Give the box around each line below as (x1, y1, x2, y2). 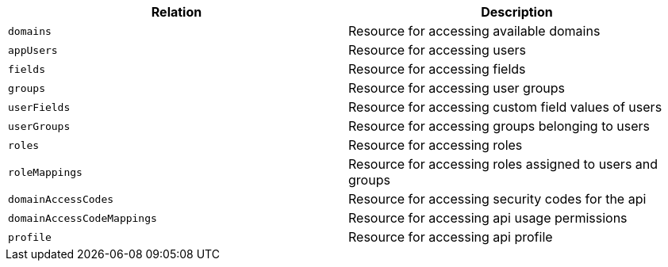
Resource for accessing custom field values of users (348, 99, 662, 115)
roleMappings (8, 166, 83, 178)
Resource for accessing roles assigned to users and (348, 156, 658, 172)
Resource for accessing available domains (348, 23, 601, 39)
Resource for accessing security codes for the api (348, 191, 647, 207)
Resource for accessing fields (348, 61, 526, 77)
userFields (8, 101, 71, 113)
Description (481, 4, 553, 20)
